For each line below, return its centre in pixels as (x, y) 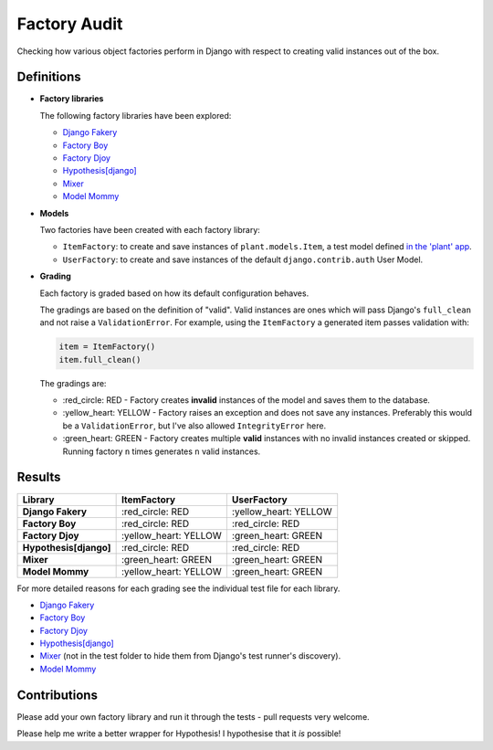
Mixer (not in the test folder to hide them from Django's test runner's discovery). (190, 656)
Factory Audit (70, 24)
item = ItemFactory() (107, 347)
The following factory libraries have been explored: (136, 115)
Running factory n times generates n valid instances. (162, 451)
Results (39, 477)
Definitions (49, 77)
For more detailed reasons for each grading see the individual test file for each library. (178, 588)
